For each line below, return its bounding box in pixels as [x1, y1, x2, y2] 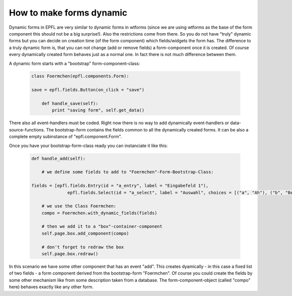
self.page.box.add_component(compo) [41, 230, 129, 236]
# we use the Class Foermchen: [41, 203, 116, 209]
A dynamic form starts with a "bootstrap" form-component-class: [9, 60, 141, 66]
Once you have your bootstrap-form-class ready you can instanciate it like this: [9, 143, 168, 148]
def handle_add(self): [31, 156, 86, 161]
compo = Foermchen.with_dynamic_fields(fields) [41, 210, 158, 216]
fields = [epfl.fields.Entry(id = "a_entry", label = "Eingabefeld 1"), [31, 183, 209, 188]
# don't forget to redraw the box [41, 244, 124, 250]
